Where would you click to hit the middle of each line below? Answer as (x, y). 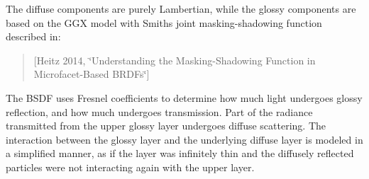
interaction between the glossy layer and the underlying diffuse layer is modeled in (184, 139)
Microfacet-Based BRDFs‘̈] (92, 74)
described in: (33, 36)
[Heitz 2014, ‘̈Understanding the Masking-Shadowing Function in (175, 60)
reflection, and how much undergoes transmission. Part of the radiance (159, 111)
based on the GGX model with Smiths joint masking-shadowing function (164, 22)
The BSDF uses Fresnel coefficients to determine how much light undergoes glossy (184, 97)
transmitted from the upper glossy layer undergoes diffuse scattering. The (166, 126)
